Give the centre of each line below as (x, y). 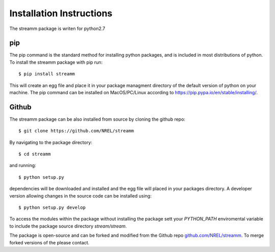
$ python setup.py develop (52, 208)
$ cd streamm (35, 154)
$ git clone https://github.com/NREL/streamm (76, 131)
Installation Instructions (61, 13)
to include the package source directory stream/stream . (68, 226)
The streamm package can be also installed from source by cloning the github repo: (97, 119)
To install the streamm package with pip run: (56, 62)
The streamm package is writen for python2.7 (57, 29)
